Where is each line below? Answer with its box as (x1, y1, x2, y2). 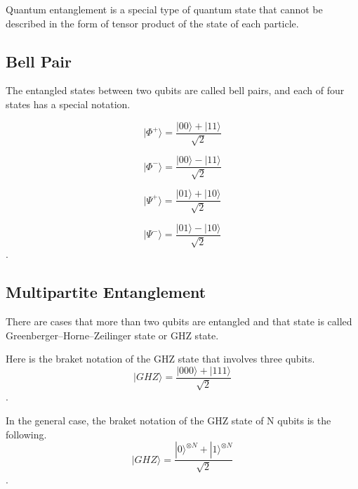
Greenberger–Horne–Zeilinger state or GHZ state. (6, 327, 219, 342)
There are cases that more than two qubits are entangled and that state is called (6, 314, 352, 329)
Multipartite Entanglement (6, 281, 206, 303)
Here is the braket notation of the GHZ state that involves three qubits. (6, 351, 315, 366)
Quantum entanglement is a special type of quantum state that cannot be (6, 2, 323, 16)
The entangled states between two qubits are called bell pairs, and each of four (6, 83, 345, 98)
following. (6, 426, 47, 441)
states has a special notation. (6, 96, 131, 111)
